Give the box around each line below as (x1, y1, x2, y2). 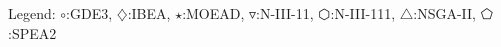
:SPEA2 (8, 22, 57, 43)
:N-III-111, (330, 3, 396, 23)
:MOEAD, (182, 3, 245, 23)
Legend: (8, 3, 56, 23)
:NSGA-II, (413, 3, 477, 23)
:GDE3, (66, 3, 113, 23)
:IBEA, (127, 3, 171, 23)
